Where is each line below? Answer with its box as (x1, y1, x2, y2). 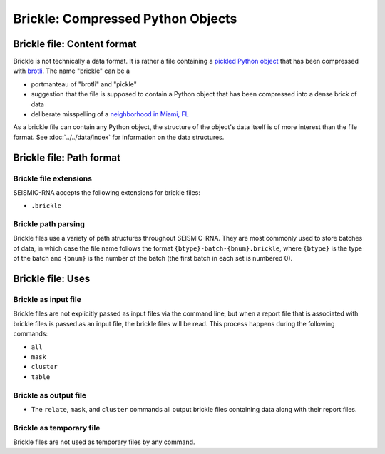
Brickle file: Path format (13, 151, 121, 163)
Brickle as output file (13, 390, 87, 400)
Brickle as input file (13, 295, 81, 305)
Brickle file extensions (13, 173, 93, 183)
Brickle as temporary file (13, 423, 101, 433)
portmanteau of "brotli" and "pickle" (31, 79, 137, 89)
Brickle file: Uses (13, 273, 91, 285)
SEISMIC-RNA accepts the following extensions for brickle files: (13, 188, 201, 196)
